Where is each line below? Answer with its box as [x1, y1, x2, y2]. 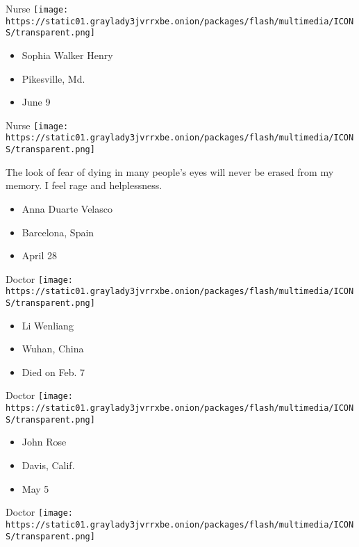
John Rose [22, 434, 67, 449]
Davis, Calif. [22, 458, 75, 472]
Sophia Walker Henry [22, 47, 113, 62]
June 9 [22, 95, 51, 109]
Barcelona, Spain [22, 224, 94, 239]
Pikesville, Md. [22, 71, 85, 85]
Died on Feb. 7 [22, 364, 85, 379]
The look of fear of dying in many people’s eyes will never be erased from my [6, 164, 334, 179]
